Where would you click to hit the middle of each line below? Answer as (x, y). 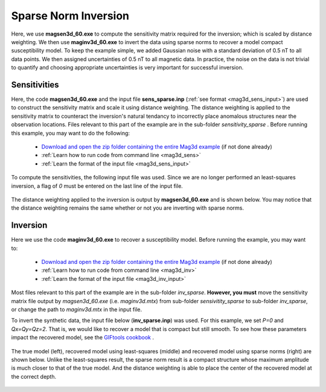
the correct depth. (34, 376)
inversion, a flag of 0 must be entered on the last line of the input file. (97, 186)
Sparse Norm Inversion (70, 16)
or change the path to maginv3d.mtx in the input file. (77, 309)
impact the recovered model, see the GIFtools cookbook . (82, 338)
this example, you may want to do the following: (70, 133)
